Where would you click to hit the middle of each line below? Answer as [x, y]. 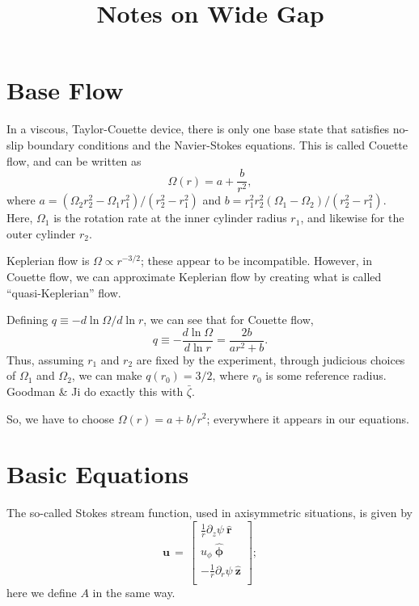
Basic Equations [98, 474]
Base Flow [65, 90]
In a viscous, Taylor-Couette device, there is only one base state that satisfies [198, 129]
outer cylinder [41, 233]
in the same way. [134, 593]
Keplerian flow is [48, 261]
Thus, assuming [45, 359]
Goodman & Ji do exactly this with [95, 391]
